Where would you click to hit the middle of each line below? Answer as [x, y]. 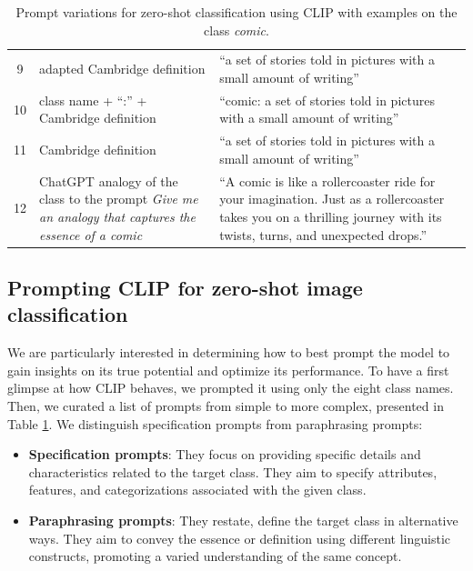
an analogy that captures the [117, 216]
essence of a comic [91, 234]
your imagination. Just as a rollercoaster [332, 199]
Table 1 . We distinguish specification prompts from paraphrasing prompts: [215, 423]
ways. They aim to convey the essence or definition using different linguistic [239, 538]
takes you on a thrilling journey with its [331, 216]
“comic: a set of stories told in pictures [327, 100]
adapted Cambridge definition [122, 69]
